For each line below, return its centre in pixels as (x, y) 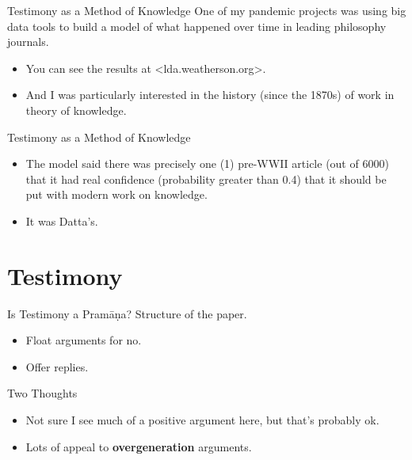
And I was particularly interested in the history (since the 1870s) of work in (210, 95)
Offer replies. (57, 366)
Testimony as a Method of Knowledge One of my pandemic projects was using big (207, 10)
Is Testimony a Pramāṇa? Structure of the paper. (127, 313)
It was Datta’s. (62, 220)
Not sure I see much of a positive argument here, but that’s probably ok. (202, 420)
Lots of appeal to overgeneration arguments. (139, 446)
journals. (28, 42)
